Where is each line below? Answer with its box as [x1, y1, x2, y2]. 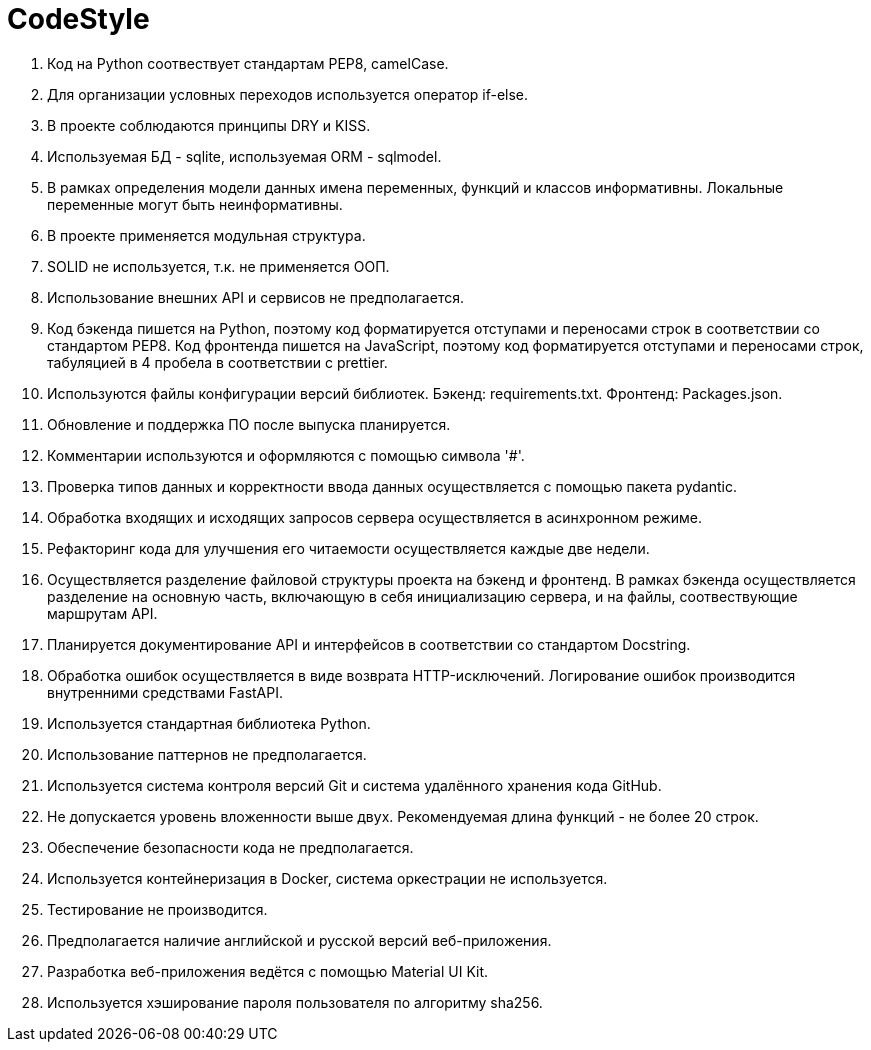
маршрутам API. [47, 604, 158, 622]
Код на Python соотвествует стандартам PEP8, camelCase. [47, 54, 449, 72]
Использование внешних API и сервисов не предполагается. [47, 288, 464, 306]
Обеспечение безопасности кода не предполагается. [47, 838, 414, 856]
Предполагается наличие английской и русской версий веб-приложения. [47, 931, 552, 949]
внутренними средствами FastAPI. [47, 683, 284, 701]
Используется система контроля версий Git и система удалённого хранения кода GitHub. [47, 776, 662, 794]
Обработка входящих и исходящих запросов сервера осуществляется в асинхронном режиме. [47, 508, 703, 526]
